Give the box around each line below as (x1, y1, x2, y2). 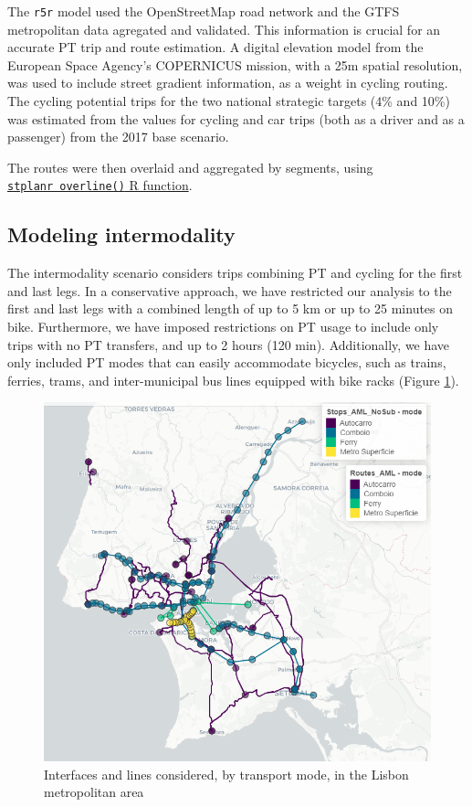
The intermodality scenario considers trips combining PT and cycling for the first (7, 263, 463, 282)
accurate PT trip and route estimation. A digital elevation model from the (7, 37, 424, 57)
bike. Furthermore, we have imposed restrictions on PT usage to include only (7, 317, 439, 336)
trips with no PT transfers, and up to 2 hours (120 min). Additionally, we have (7, 334, 450, 354)
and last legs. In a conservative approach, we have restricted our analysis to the (7, 281, 452, 300)
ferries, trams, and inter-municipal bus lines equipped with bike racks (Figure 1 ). (7, 370, 459, 389)
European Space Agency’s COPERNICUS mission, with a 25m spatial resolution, (7, 55, 463, 74)
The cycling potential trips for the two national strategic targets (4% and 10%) (7, 91, 450, 111)
